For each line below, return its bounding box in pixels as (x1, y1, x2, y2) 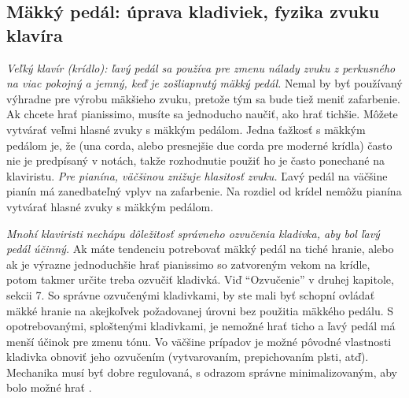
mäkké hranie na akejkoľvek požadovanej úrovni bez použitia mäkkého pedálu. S (6, 302, 394, 318)
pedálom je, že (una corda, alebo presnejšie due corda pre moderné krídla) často (6, 136, 392, 153)
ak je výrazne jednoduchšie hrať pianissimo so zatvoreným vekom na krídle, (6, 255, 370, 272)
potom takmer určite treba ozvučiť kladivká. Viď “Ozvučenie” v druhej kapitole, (6, 271, 394, 288)
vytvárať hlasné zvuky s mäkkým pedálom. (6, 198, 214, 214)
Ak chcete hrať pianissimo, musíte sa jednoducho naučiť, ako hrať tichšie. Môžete (6, 106, 398, 122)
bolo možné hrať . (6, 379, 92, 396)
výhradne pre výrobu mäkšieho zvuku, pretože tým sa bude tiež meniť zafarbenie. (6, 90, 400, 106)
